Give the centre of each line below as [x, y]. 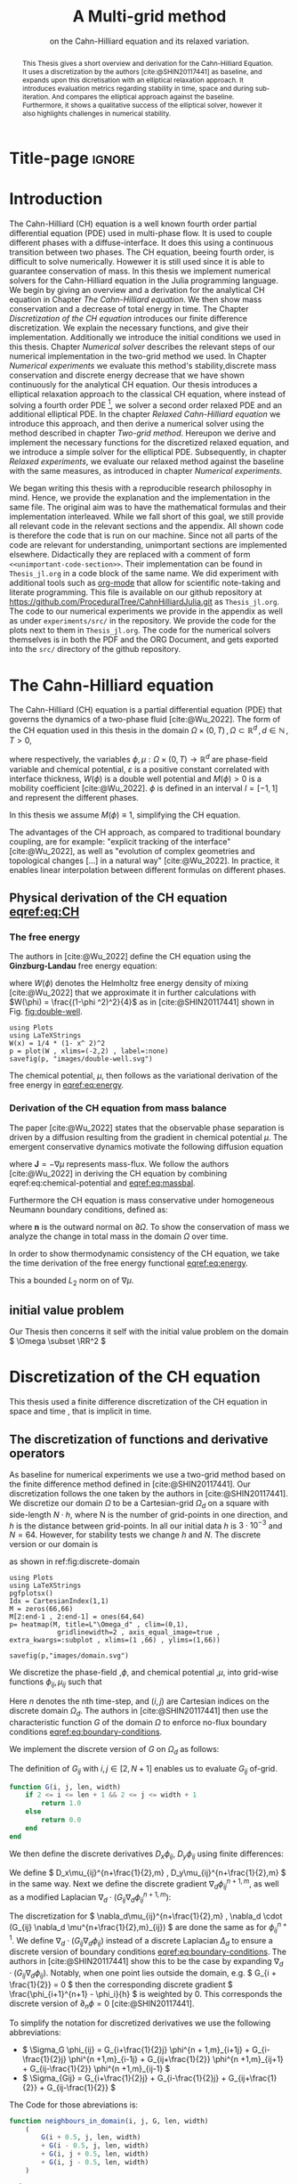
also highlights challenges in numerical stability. [97, 113]
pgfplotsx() [31, 1593]
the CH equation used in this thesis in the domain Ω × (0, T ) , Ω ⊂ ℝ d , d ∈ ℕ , [149, 729]
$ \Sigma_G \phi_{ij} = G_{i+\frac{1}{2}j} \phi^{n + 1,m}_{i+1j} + [136, 2050]
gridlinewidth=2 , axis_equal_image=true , [138, 1633]
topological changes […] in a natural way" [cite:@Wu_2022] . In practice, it [145, 860]
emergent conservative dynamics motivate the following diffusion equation [146, 1146]
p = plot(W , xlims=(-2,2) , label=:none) [89, 1051]
